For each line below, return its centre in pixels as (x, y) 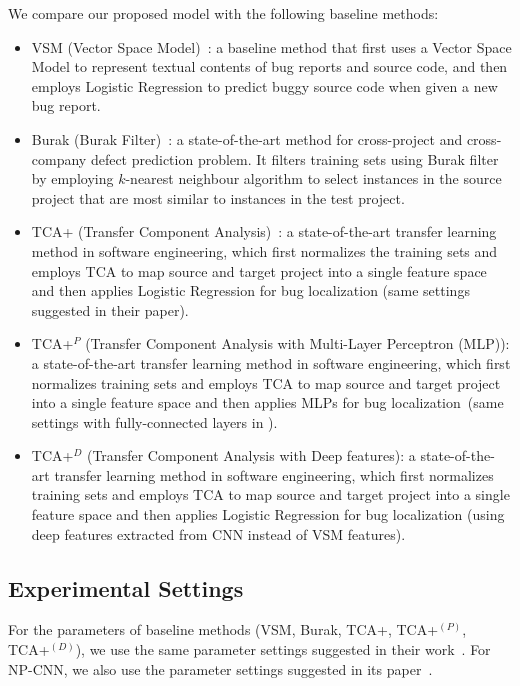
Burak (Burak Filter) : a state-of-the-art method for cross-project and (247, 138)
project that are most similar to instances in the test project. (218, 197)
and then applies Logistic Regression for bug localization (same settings (250, 290)
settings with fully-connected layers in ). (154, 421)
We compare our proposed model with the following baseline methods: (223, 13)
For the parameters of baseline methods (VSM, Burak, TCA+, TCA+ (223, 629)
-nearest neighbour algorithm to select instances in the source (313, 178)
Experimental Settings (126, 587)
